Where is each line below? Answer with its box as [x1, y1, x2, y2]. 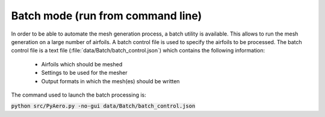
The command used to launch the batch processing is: [11, 91, 147, 98]
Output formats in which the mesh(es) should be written [41, 77, 180, 84]
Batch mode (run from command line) [11, 9, 202, 22]
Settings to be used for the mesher [41, 69, 128, 77]
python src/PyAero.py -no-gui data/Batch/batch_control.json [11, 103, 196, 110]
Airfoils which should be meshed [41, 60, 123, 68]
